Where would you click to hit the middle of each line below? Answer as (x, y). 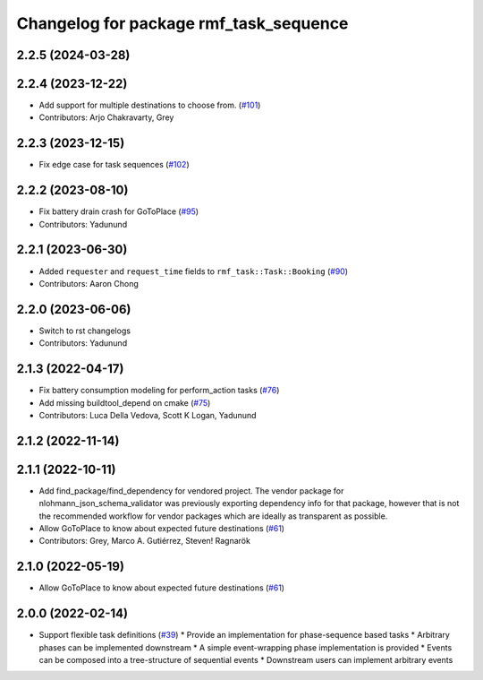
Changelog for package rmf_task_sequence (182, 23)
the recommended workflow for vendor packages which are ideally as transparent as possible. (213, 516)
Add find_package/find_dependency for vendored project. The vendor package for (191, 491)
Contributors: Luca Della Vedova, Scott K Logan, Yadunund (148, 415)
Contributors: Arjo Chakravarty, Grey (106, 117)
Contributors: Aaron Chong (89, 283)
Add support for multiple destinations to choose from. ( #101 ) (150, 105)
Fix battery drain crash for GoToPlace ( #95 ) (119, 211)
